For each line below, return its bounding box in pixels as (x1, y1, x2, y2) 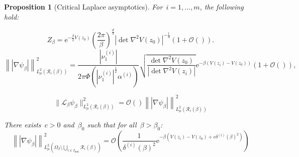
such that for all (87, 119, 137, 130)
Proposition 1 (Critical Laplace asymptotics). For (4, 2, 163, 12)
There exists (4, 119, 41, 130)
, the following (200, 2, 244, 12)
